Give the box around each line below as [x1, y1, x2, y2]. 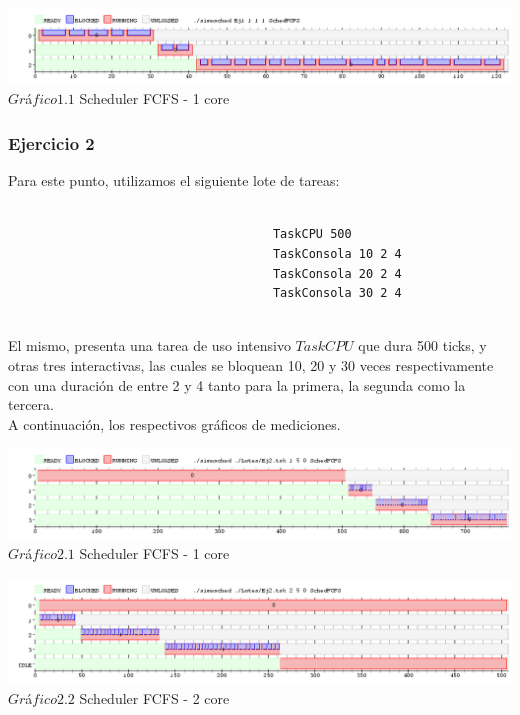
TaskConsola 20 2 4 [272, 266, 402, 281]
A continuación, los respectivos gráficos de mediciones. [8, 413, 341, 434]
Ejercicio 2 [8, 130, 95, 155]
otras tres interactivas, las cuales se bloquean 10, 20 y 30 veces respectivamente [8, 354, 494, 375]
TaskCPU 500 [272, 227, 352, 242]
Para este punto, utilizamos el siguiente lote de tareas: [8, 170, 340, 191]
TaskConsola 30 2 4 [272, 286, 402, 301]
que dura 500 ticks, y [358, 335, 487, 356]
